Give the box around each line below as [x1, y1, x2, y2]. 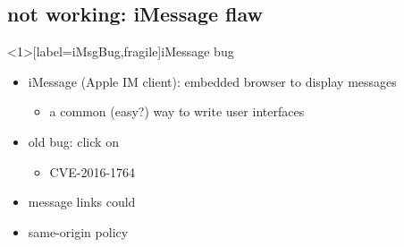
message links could [28, 192, 136, 211]
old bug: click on [28, 132, 119, 150]
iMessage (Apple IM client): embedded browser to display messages [28, 72, 397, 90]
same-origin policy [28, 222, 129, 241]
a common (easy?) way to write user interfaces [49, 102, 305, 121]
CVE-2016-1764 [49, 162, 136, 181]
